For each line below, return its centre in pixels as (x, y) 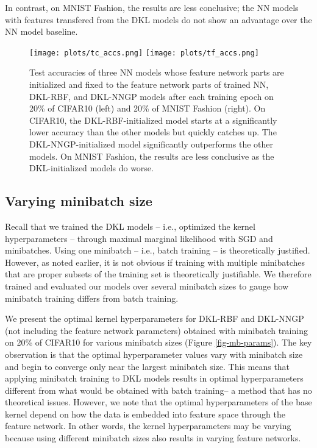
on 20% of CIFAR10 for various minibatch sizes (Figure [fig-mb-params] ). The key (158, 342)
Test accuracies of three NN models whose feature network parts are (157, 72)
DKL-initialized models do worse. (91, 168)
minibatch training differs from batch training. (92, 298)
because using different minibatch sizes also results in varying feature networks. (153, 438)
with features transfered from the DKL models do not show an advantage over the (158, 19)
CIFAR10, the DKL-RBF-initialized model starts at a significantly (153, 120)
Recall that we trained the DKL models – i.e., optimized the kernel (130, 226)
